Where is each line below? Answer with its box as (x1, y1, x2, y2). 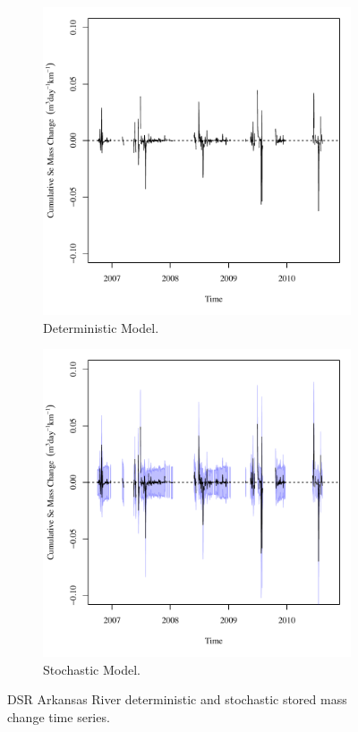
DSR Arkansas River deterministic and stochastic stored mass (7, 690, 347, 709)
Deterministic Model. (43, 318, 159, 336)
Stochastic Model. (43, 660, 141, 678)
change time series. (7, 707, 110, 726)
